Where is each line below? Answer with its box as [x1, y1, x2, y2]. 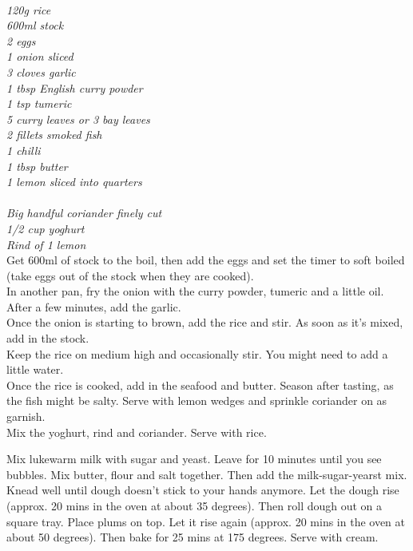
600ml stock [6, 17, 64, 34]
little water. [6, 361, 64, 378]
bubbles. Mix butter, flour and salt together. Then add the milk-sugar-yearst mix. [6, 466, 407, 482]
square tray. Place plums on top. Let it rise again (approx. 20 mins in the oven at [6, 513, 406, 529]
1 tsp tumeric [6, 95, 72, 112]
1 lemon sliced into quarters [6, 173, 142, 190]
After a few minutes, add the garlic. [6, 298, 181, 315]
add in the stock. [6, 330, 89, 347]
